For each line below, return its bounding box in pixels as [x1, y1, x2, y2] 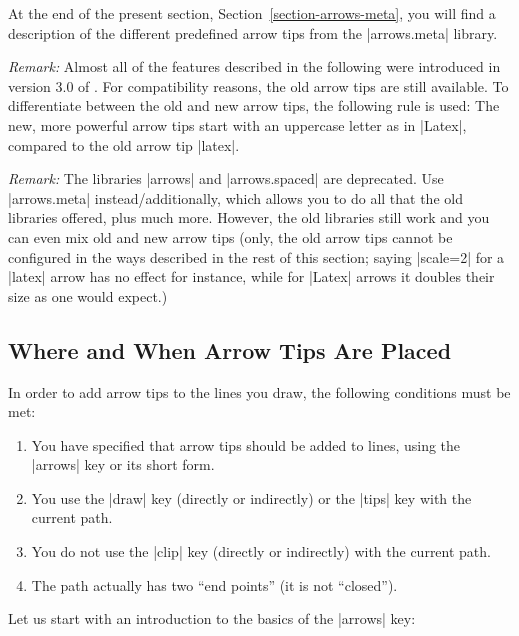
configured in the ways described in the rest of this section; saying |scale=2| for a [8, 246, 505, 267]
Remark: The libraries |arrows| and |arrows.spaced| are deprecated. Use [8, 168, 444, 189]
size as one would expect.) [8, 285, 168, 306]
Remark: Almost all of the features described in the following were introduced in [8, 56, 501, 77]
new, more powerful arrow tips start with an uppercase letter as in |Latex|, [8, 114, 467, 135]
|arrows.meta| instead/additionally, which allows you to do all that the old [8, 187, 463, 208]
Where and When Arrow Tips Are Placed [8, 334, 452, 365]
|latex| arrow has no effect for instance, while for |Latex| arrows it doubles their [8, 266, 495, 287]
